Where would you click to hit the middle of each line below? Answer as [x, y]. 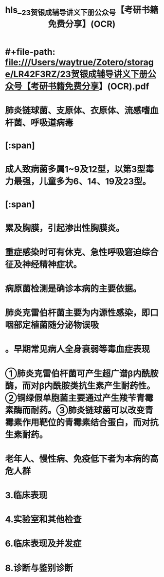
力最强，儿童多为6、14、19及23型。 [78, 182]
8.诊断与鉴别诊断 [39, 568]
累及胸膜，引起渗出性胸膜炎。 [65, 228]
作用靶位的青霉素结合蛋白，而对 [86, 422]
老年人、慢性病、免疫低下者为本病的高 [82, 459]
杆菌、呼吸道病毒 [39, 122]
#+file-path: [30, 52]
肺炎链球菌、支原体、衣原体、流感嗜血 [82, 110]
